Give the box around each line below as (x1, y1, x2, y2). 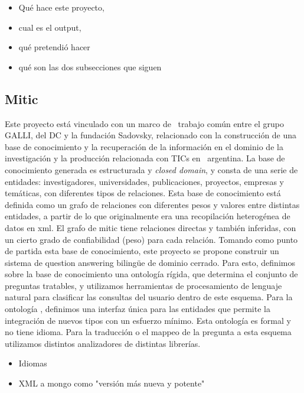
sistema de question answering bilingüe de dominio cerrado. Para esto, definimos (5, 256, 295, 268)
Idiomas (18, 357, 47, 369)
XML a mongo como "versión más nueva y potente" (18, 377, 205, 389)
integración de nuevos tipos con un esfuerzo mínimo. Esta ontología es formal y (5, 314, 291, 326)
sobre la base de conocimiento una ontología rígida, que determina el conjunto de (5, 268, 298, 280)
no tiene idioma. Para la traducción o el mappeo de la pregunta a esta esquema (5, 326, 292, 338)
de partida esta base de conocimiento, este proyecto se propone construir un (5, 245, 279, 257)
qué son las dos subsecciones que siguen (18, 60, 162, 73)
